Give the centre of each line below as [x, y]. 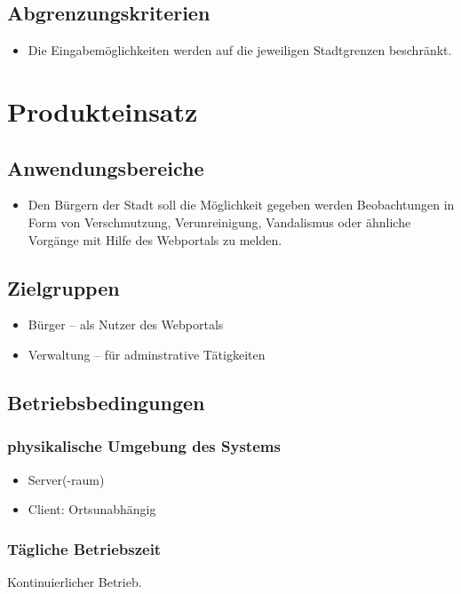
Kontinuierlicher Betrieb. [75, 581]
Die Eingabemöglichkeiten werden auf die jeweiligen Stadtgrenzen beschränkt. [240, 50]
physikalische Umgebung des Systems [144, 446]
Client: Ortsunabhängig [92, 509]
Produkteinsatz [103, 111]
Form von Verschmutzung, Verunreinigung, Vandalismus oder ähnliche [219, 222]
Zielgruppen [64, 287]
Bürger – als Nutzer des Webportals [126, 325]
